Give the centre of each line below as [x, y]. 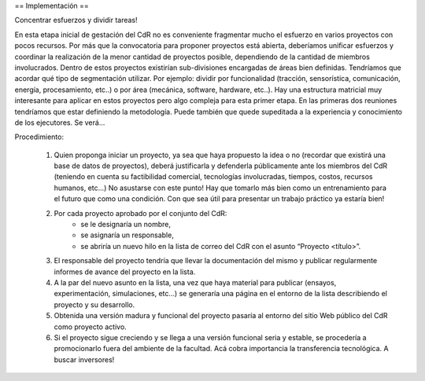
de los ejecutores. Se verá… [60, 123]
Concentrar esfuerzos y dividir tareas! [76, 20]
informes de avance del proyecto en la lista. [125, 272]
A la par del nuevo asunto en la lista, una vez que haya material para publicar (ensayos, [195, 282]
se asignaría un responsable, [128, 235]
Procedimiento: [39, 137]
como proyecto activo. [91, 327]
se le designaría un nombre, [126, 225]
